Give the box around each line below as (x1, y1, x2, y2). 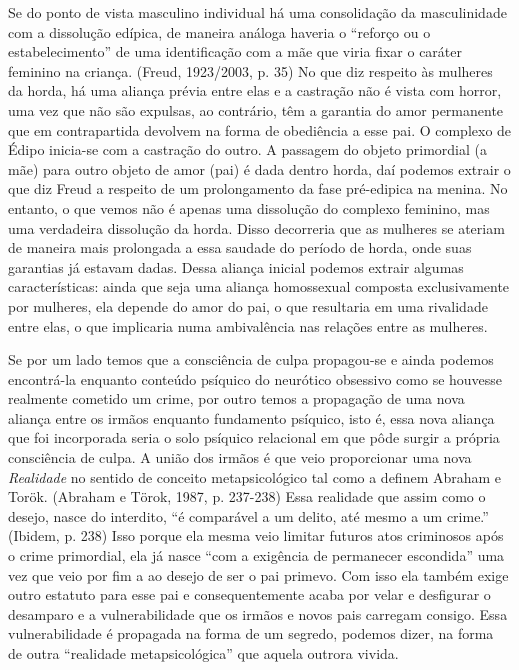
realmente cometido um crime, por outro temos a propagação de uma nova (8, 388, 465, 409)
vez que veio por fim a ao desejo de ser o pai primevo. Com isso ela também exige (8, 564, 509, 585)
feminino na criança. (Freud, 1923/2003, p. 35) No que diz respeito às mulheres (8, 60, 493, 81)
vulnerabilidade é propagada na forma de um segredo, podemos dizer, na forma (8, 623, 494, 644)
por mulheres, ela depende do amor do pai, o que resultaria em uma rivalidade (8, 295, 488, 316)
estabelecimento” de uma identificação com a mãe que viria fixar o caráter (8, 41, 463, 62)
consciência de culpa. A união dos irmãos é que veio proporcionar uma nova (8, 447, 472, 468)
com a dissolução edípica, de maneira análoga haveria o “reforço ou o (8, 21, 431, 42)
